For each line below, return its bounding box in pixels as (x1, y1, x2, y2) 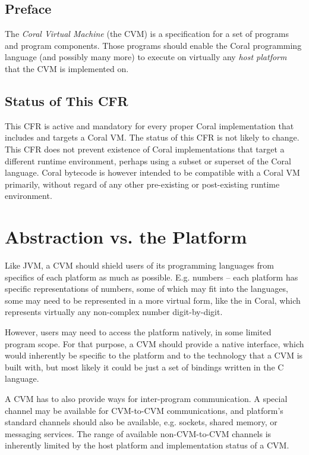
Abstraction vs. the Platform (5, 225, 247, 249)
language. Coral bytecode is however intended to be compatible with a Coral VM (5, 166, 300, 179)
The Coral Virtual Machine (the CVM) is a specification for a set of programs (5, 27, 289, 40)
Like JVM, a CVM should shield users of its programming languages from (5, 259, 274, 272)
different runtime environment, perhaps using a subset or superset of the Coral (5, 154, 291, 167)
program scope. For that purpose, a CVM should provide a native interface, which (5, 337, 304, 350)
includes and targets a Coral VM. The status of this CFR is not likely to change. (5, 131, 299, 144)
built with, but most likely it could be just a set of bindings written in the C (5, 360, 284, 373)
